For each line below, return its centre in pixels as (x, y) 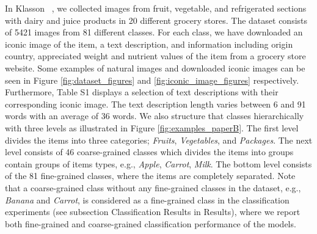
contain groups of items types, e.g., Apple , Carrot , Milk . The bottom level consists (158, 163)
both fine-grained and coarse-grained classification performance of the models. (151, 223)
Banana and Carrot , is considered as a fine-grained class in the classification (147, 199)
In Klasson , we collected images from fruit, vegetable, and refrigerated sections (156, 8)
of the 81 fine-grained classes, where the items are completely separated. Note (150, 176)
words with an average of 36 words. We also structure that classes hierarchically (155, 116)
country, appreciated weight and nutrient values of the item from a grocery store (155, 56)
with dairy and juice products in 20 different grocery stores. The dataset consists (156, 20)
